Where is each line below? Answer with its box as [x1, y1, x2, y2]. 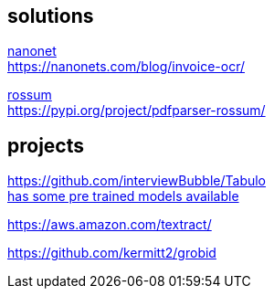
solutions [7, 5, 94, 27]
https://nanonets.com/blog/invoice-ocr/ [7, 58, 245, 75]
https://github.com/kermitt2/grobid [7, 245, 216, 261]
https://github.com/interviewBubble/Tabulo [7, 173, 267, 189]
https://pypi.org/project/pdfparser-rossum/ [7, 102, 266, 119]
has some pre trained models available [7, 188, 239, 205]
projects [7, 133, 85, 157]
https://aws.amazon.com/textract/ [7, 217, 212, 233]
